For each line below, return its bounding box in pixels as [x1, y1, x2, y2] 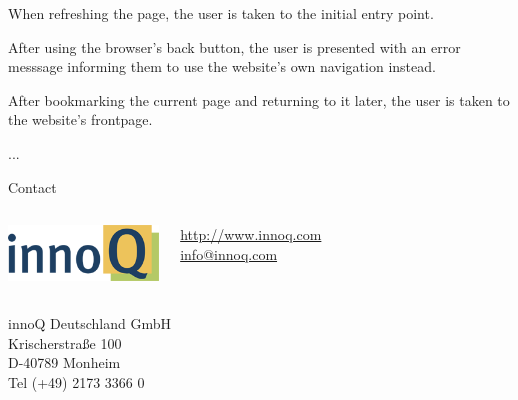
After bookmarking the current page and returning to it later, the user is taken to [8, 89, 510, 110]
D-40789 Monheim [8, 352, 121, 373]
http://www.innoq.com [180, 224, 322, 245]
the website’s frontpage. [8, 109, 153, 130]
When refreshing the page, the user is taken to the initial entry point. [8, 3, 434, 23]
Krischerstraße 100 [8, 332, 122, 353]
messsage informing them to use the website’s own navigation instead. [8, 56, 436, 77]
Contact [8, 176, 57, 197]
